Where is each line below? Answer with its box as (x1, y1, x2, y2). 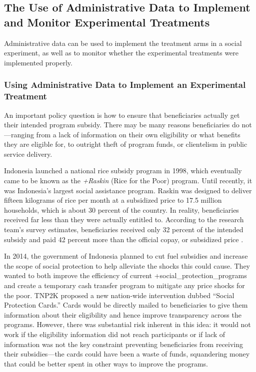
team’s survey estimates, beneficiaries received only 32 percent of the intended (4, 224, 243, 235)
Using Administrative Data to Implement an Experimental (4, 78, 246, 91)
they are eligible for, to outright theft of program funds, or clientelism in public (4, 139, 247, 149)
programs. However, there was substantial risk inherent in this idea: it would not (4, 319, 251, 330)
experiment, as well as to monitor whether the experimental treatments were (4, 47, 239, 58)
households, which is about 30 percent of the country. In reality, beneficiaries (4, 204, 239, 215)
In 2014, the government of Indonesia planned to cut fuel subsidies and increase (4, 251, 248, 261)
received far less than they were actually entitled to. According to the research (4, 214, 244, 225)
